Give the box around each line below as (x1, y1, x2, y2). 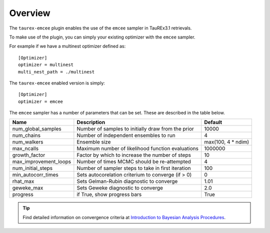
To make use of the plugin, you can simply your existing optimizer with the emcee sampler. (9, 34, 195, 40)
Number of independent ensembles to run (76, 132, 175, 139)
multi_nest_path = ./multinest (18, 69, 95, 74)
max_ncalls (12, 145, 39, 152)
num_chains (12, 132, 41, 139)
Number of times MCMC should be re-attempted (76, 158, 191, 165)
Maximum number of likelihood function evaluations (76, 145, 198, 152)
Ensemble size (76, 138, 111, 145)
